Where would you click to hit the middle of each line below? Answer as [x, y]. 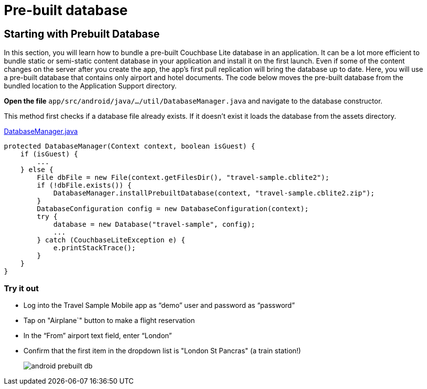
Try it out [21, 288]
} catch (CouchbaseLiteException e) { [111, 240]
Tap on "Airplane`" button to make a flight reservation [109, 320]
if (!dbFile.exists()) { [84, 185]
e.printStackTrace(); [95, 248]
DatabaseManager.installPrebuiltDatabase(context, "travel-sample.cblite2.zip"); [214, 193]
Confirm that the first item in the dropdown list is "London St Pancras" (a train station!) [162, 350]
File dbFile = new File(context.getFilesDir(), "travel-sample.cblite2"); [183, 178]
